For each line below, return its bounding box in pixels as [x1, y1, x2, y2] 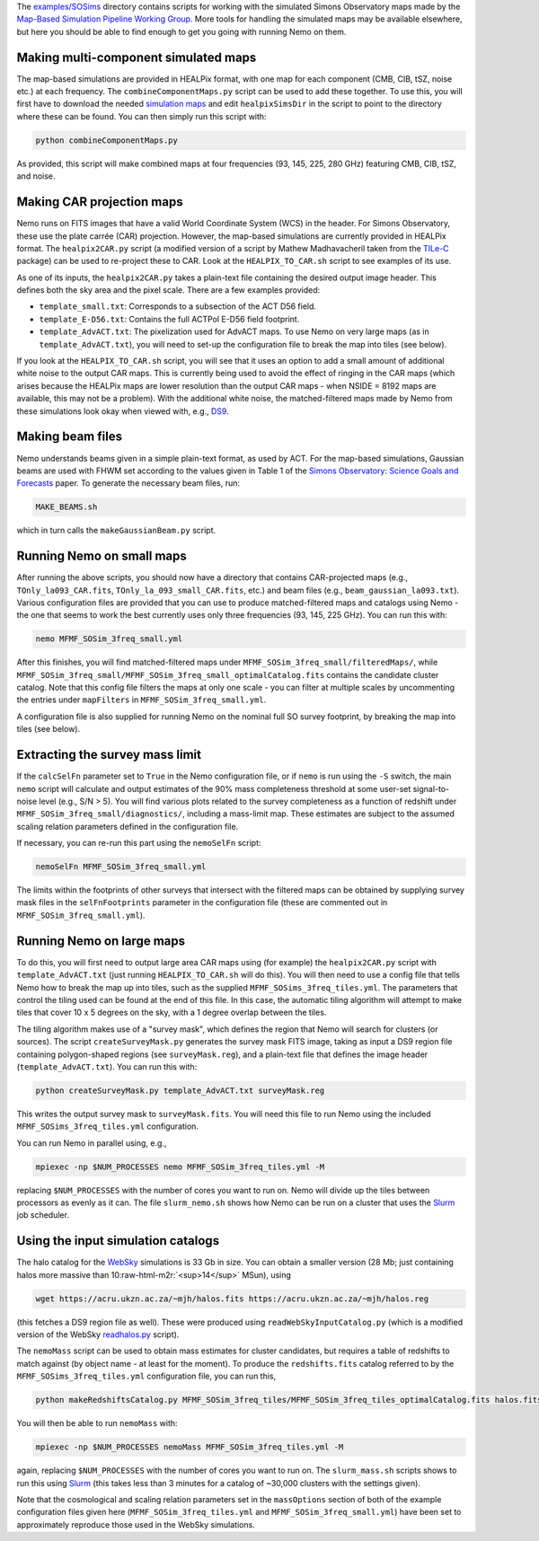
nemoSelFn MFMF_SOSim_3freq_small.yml [35, 862, 207, 872]
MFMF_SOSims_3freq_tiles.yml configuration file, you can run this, [16, 1370, 277, 1382]
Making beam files [16, 429, 123, 445]
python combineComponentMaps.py [35, 135, 179, 145]
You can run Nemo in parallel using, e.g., [16, 1137, 167, 1149]
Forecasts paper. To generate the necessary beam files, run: [16, 478, 241, 489]
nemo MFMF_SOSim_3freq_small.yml [35, 634, 183, 644]
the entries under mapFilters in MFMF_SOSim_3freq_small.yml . [16, 694, 267, 705]
